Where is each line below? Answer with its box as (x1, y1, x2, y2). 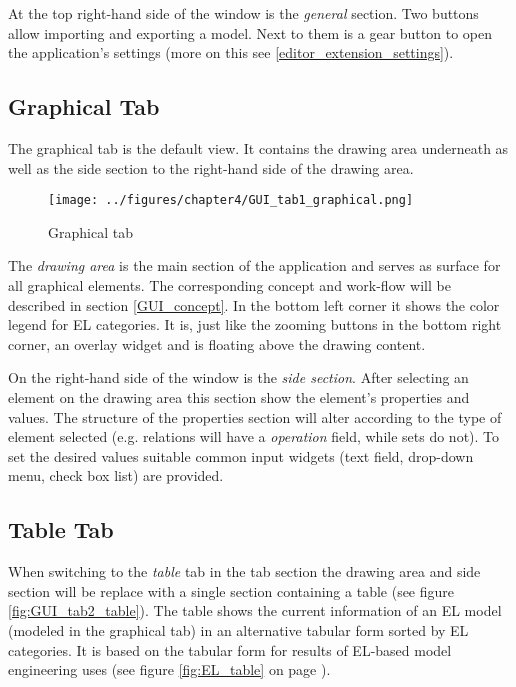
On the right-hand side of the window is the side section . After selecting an (8, 367, 469, 388)
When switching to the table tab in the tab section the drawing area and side (8, 561, 481, 582)
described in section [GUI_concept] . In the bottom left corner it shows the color (8, 294, 500, 315)
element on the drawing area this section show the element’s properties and (8, 386, 470, 407)
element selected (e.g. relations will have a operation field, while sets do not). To (8, 426, 500, 447)
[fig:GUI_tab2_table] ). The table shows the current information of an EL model (8, 600, 502, 621)
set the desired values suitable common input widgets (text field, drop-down (8, 445, 474, 466)
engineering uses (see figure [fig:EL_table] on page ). (8, 659, 331, 680)
